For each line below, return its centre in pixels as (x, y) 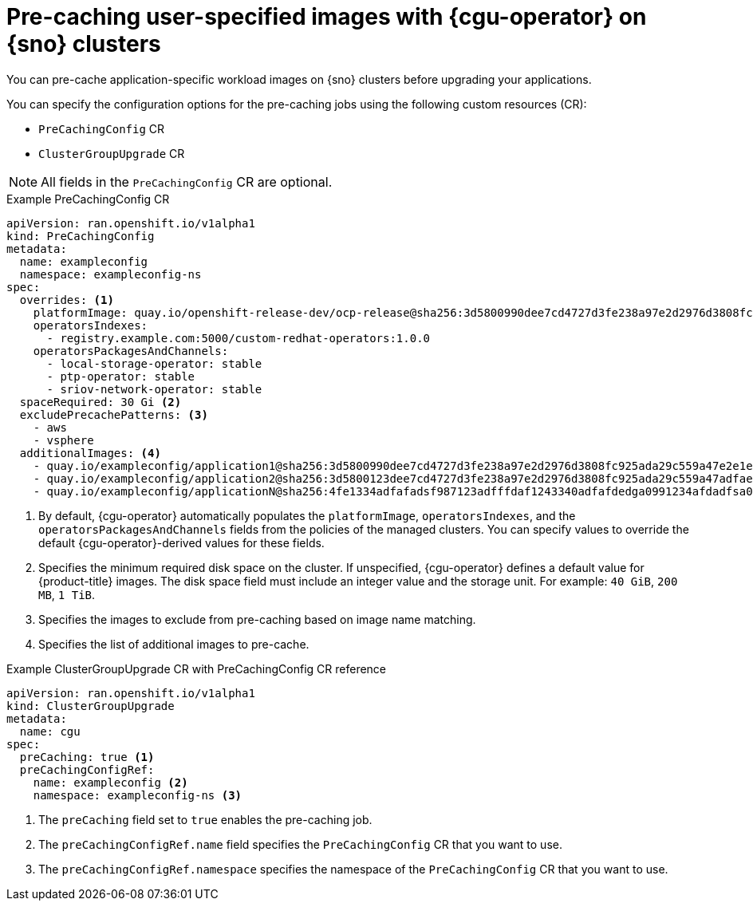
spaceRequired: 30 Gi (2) (101, 402)
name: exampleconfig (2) (110, 782)
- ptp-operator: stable (121, 376)
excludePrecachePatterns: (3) (114, 414)
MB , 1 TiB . (67, 594)
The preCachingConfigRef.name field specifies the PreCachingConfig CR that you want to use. (300, 844)
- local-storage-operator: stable (154, 363)
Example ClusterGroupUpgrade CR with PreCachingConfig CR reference (197, 668)
